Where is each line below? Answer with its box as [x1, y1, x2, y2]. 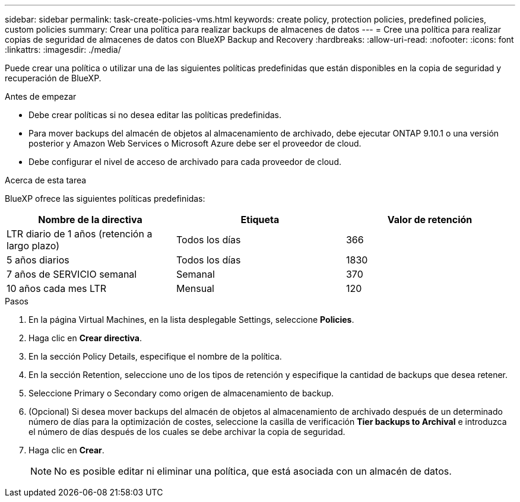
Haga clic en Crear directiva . [28, 333, 142, 343]
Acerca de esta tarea [5, 175, 87, 185]
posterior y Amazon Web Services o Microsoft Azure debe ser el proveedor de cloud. [28, 138, 362, 148]
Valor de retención [387, 214, 473, 225]
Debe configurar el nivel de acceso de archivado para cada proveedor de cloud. [28, 157, 342, 167]
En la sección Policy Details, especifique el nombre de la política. [28, 351, 282, 361]
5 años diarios [7, 254, 69, 266]
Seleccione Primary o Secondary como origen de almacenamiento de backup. [28, 388, 334, 398]
